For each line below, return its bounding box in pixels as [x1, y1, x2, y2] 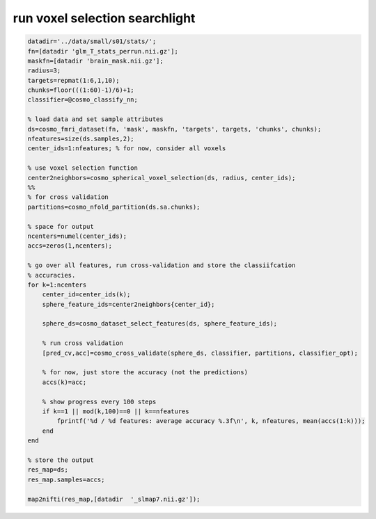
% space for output [27, 223, 94, 230]
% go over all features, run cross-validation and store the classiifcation [27, 262, 296, 269]
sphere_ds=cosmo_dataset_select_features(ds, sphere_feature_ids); [42, 320, 278, 328]
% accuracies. [27, 271, 76, 279]
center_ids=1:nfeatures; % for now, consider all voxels [27, 145, 226, 152]
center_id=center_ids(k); [42, 291, 131, 298]
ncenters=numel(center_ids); [27, 232, 127, 240]
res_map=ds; [27, 466, 69, 474]
